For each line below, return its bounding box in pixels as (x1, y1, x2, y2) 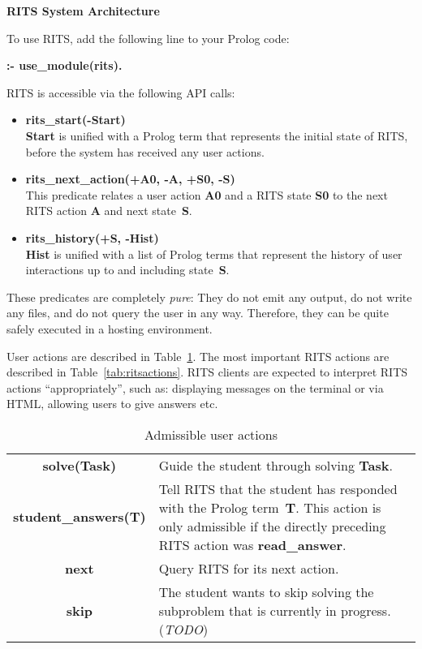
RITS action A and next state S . (25, 202, 192, 219)
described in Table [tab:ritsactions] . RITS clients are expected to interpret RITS (6, 363, 408, 380)
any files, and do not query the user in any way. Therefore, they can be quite (6, 304, 389, 321)
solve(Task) (42, 455, 117, 475)
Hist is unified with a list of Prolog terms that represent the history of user (25, 245, 403, 262)
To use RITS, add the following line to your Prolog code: (6, 29, 290, 46)
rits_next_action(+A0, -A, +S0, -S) (25, 170, 235, 187)
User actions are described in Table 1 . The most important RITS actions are (6, 347, 390, 364)
